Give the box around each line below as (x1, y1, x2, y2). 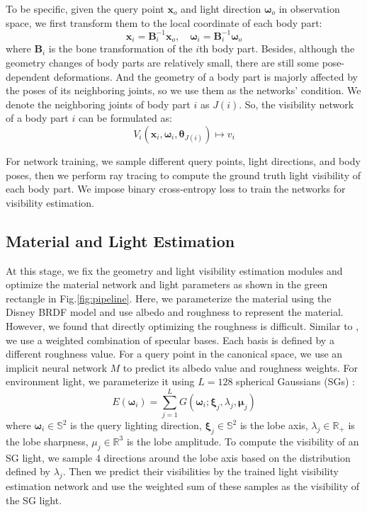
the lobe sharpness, (6, 433, 89, 448)
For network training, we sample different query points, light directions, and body (6, 153, 361, 168)
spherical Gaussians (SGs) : (236, 374, 355, 389)
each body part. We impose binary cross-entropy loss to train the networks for (6, 181, 346, 196)
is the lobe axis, (239, 418, 308, 433)
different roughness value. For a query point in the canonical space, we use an (6, 346, 343, 361)
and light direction (181, 1, 261, 16)
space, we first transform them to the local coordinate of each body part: (6, 15, 322, 30)
